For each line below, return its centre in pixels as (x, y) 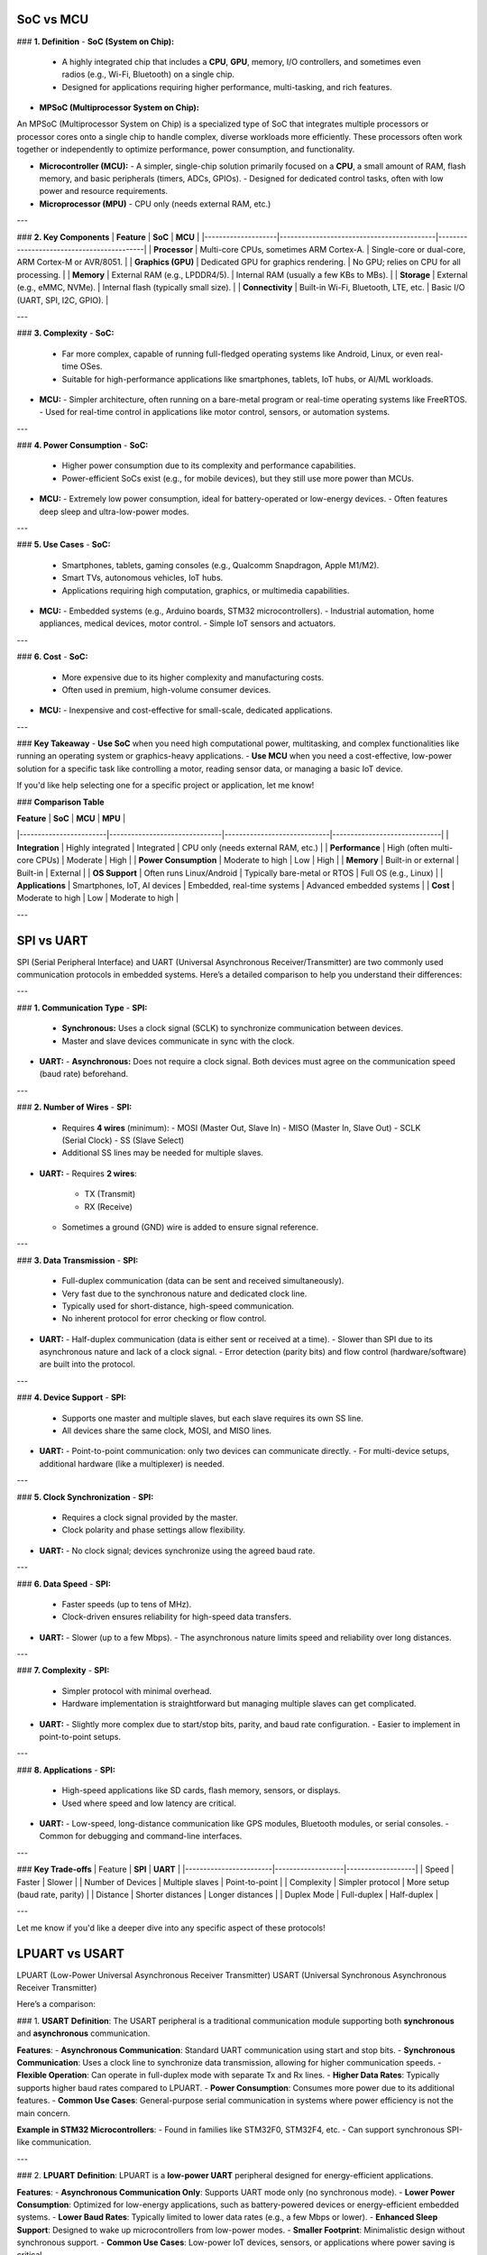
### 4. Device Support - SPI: (71, 1397)
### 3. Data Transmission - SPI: (78, 1260)
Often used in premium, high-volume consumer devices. (166, 689)
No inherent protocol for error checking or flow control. (164, 1319)
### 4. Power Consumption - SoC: (83, 446)
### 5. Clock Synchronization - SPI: (85, 1496)
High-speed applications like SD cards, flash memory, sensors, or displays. (201, 1790)
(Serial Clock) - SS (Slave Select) (123, 1140)
